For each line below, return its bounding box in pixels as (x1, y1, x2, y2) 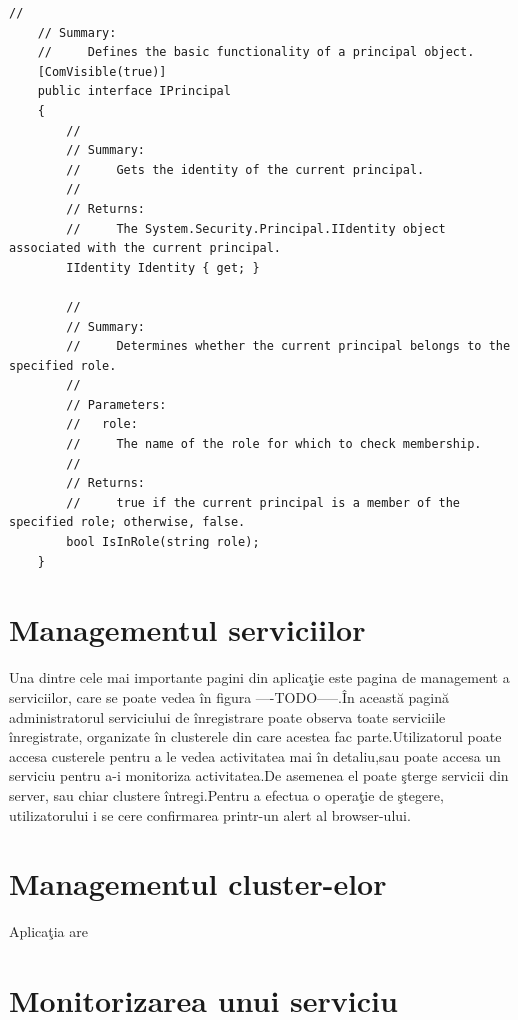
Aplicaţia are (9, 921, 88, 942)
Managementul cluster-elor (9, 863, 387, 904)
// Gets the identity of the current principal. (66, 162, 425, 177)
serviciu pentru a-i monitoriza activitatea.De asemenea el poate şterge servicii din (9, 765, 509, 786)
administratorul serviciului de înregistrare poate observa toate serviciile (9, 706, 446, 727)
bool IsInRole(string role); (66, 535, 260, 550)
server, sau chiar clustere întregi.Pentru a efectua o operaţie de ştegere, (9, 784, 444, 805)
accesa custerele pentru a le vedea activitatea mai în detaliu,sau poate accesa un (9, 745, 501, 766)
